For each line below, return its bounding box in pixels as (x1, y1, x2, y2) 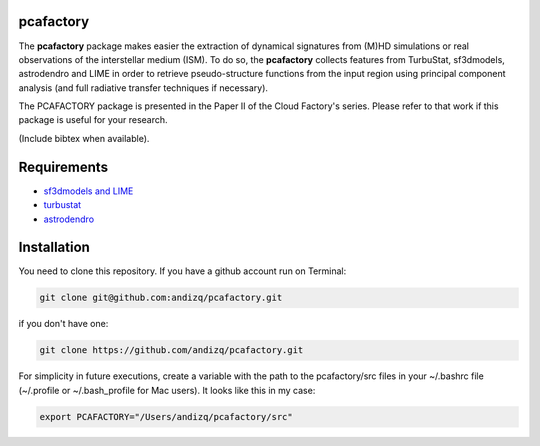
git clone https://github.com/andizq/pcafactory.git (39, 345, 304, 356)
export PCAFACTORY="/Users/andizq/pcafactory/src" (39, 411, 294, 422)
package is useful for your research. (18, 114, 169, 126)
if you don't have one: (18, 318, 109, 330)
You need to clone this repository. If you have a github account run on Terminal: (18, 265, 347, 277)
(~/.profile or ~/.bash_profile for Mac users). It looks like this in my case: (18, 384, 316, 396)
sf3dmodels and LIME (43, 185, 134, 197)
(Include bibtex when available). (18, 132, 150, 144)
